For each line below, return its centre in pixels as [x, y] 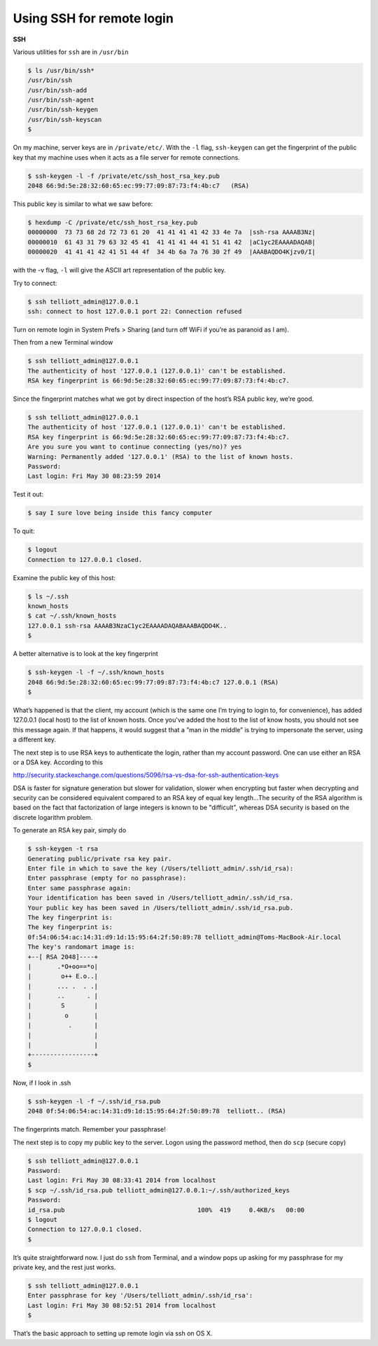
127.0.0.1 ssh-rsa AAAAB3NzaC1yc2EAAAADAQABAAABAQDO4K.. [127, 626]
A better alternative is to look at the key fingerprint [86, 654]
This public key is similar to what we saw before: [83, 204]
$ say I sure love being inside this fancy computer [120, 513]
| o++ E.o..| [63, 976]
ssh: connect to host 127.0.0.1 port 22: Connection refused [135, 311]
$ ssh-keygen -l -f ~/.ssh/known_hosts [96, 672]
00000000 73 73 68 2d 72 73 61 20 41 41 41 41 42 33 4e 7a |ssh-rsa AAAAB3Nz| [172, 232]
